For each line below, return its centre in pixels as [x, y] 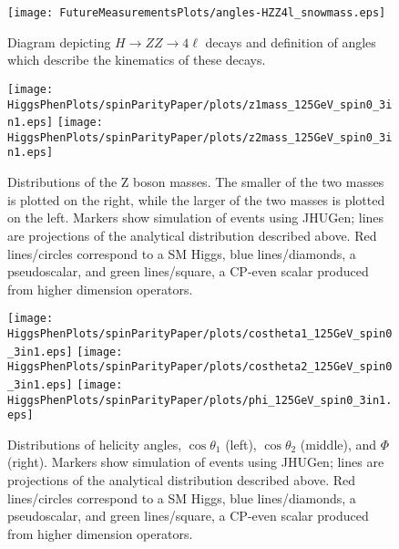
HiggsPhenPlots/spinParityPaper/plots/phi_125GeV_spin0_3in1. [200, 400]
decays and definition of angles [291, 41]
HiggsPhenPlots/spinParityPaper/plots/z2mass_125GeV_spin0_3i [200, 137]
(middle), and [338, 444]
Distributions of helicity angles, [95, 444]
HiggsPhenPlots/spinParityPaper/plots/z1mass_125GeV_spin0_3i [200, 104]
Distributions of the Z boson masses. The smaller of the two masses [196, 182]
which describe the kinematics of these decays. [137, 60]
